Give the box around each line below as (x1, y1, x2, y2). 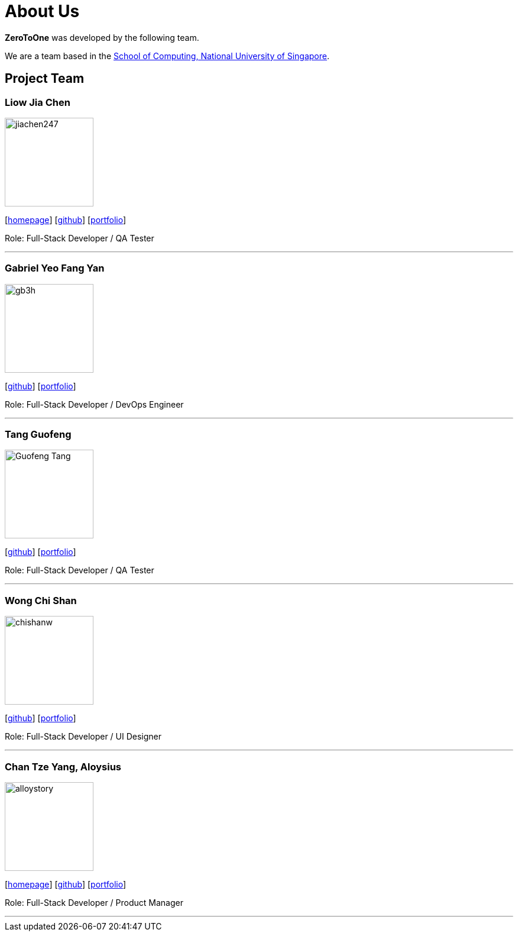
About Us (5, 1, 80, 21)
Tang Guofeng (5, 428, 72, 441)
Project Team (5, 71, 85, 86)
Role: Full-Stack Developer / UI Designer (5, 731, 162, 742)
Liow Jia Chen (5, 96, 70, 108)
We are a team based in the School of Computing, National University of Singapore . (5, 50, 330, 61)
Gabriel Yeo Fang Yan (5, 262, 105, 275)
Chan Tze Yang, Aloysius (5, 760, 122, 773)
